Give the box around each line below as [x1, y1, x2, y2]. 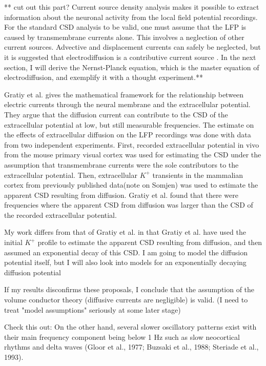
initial [4, 237, 23, 248]
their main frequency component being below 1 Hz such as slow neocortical [4, 331, 240, 342]
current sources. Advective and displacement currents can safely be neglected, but [4, 42, 261, 52]
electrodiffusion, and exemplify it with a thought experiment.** [4, 72, 203, 83]
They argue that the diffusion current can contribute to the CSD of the [4, 109, 228, 119]
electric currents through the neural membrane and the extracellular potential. [4, 99, 251, 110]
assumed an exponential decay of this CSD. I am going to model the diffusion [4, 247, 248, 257]
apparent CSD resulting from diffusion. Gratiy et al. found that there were [4, 189, 238, 200]
